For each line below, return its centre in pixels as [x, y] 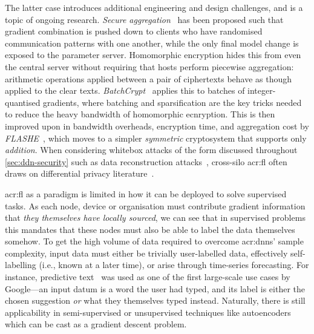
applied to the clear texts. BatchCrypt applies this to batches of [125, 90]
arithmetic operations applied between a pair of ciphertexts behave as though [149, 78]
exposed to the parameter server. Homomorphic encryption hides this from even [153, 55]
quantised [23, 102]
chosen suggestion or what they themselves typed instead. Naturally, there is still [155, 300]
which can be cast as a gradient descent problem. [96, 324]
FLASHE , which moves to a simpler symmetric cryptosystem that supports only [156, 138]
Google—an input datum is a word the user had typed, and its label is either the [155, 288]
